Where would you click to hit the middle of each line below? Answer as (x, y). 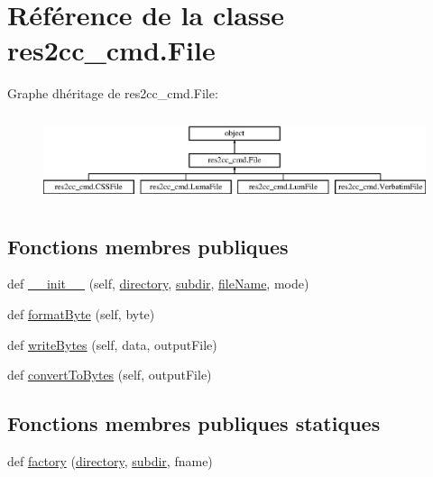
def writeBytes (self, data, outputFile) (112, 344)
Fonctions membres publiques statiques (194, 423)
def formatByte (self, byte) (81, 314)
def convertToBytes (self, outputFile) (110, 375)
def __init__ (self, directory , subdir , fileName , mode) (158, 284)
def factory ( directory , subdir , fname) (110, 461)
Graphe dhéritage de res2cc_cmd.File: (113, 93)
